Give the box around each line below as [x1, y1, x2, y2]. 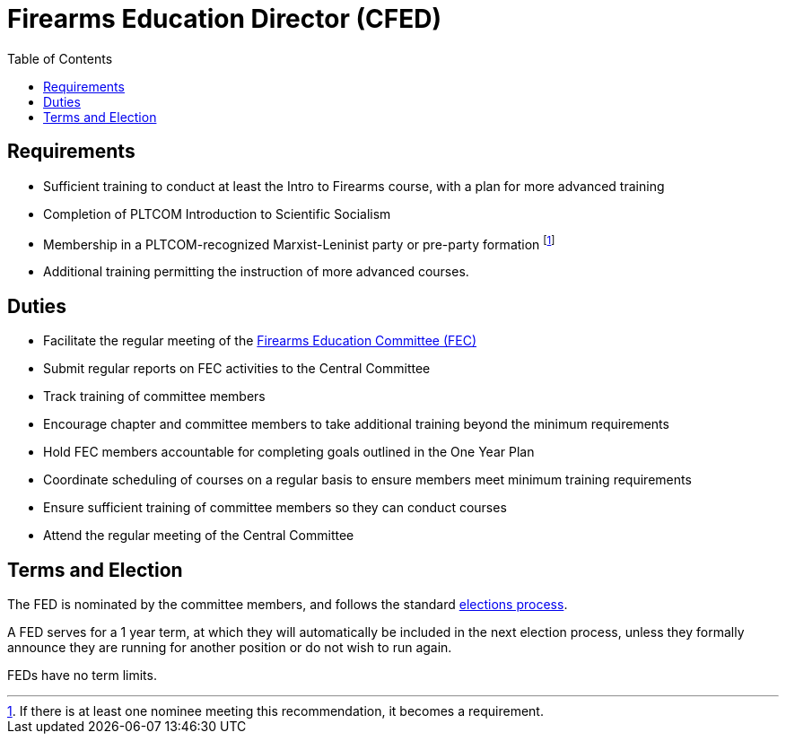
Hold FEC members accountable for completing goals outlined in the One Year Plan [43, 444, 535, 460]
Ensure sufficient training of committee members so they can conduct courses [43, 500, 507, 516]
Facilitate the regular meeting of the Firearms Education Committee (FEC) [43, 333, 477, 349]
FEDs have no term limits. [7, 667, 157, 683]
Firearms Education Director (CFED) [7, 4, 441, 34]
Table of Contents [7, 50, 113, 66]
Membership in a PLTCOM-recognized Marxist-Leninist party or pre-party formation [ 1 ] [43, 233, 555, 252]
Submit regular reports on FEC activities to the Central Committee [43, 361, 431, 377]
